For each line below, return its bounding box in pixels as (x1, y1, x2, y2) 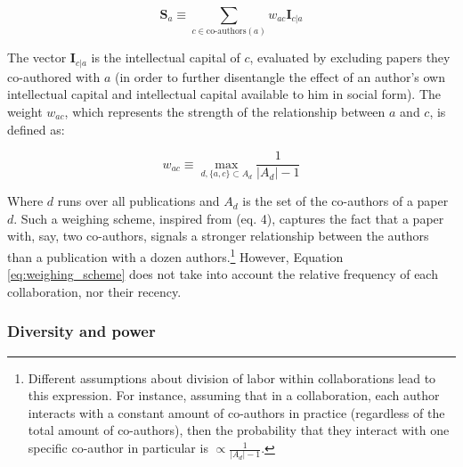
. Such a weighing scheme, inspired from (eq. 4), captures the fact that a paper (13, 209, 444, 227)
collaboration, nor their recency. (7, 282, 182, 300)
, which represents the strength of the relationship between (64, 102, 386, 120)
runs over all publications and (57, 192, 220, 210)
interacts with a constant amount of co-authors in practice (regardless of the (28, 403, 445, 422)
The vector (7, 48, 67, 67)
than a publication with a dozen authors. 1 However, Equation (7, 245, 344, 266)
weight (7, 102, 43, 120)
